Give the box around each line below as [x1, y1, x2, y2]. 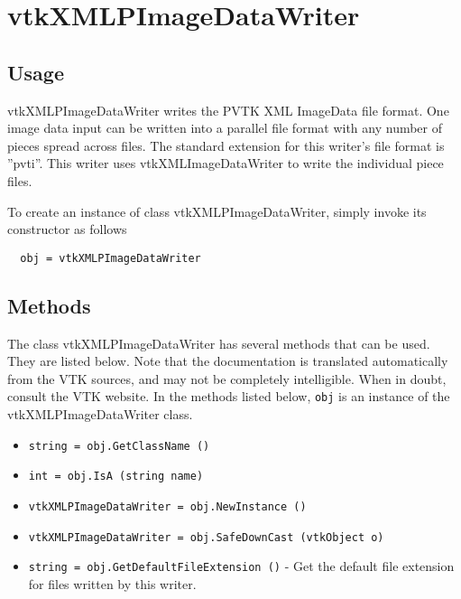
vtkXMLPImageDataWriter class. [7, 405, 193, 424]
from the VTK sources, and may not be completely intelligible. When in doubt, [7, 369, 447, 388]
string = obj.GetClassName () [28, 439, 210, 453]
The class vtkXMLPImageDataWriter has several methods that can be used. [7, 333, 430, 352]
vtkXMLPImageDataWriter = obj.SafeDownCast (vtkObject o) [28, 530, 384, 544]
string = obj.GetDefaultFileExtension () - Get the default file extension [28, 557, 455, 576]
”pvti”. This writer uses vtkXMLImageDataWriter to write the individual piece [7, 154, 444, 173]
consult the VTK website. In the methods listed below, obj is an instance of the [7, 387, 450, 406]
